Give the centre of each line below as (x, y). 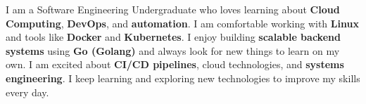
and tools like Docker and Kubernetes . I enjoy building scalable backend (173, 37)
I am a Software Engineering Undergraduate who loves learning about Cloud (173, 9)
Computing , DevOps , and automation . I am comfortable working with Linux (182, 23)
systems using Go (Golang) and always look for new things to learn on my (173, 50)
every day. (27, 92)
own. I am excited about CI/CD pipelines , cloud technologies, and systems (175, 64)
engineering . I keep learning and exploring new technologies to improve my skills (183, 78)
